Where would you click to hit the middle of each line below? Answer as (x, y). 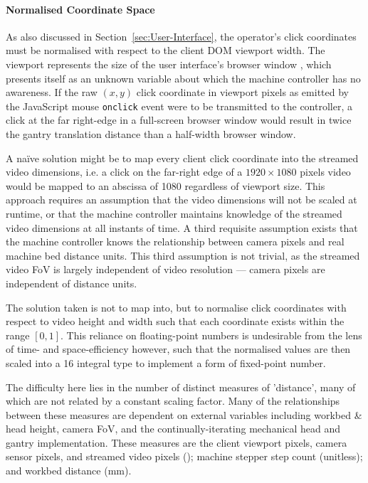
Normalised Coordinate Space (80, 9)
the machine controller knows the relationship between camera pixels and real (175, 241)
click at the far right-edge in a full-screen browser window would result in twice (179, 120)
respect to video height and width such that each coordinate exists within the (175, 321)
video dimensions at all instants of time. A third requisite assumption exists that (182, 227)
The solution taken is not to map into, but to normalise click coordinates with (176, 307)
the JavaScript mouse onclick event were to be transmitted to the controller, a (179, 106)
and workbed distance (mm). (69, 471)
